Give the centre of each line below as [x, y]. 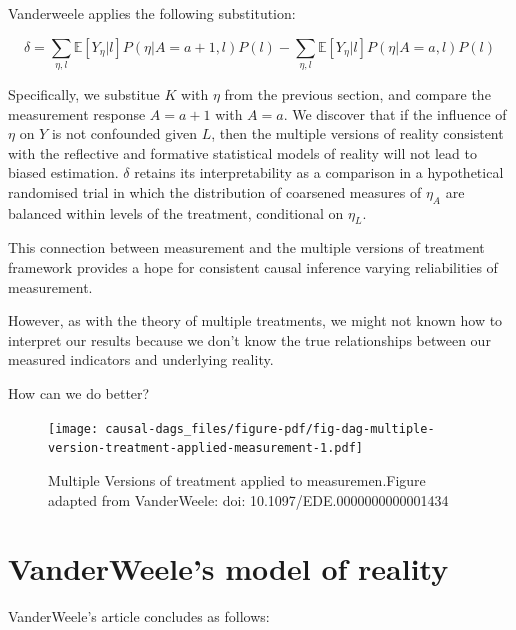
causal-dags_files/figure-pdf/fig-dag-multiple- [270, 428]
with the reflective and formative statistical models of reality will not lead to [242, 152]
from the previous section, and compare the [357, 93]
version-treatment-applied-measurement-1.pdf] [205, 448]
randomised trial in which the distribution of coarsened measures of [215, 191]
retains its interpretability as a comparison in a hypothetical [319, 172]
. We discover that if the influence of [395, 113]
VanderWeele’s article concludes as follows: [139, 616]
